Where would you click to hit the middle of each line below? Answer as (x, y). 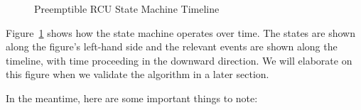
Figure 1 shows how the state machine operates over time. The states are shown (180, 32)
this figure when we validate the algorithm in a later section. (138, 74)
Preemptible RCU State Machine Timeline (127, 9)
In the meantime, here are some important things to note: (132, 98)
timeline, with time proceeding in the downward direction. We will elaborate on (179, 60)
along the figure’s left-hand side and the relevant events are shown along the (172, 46)
